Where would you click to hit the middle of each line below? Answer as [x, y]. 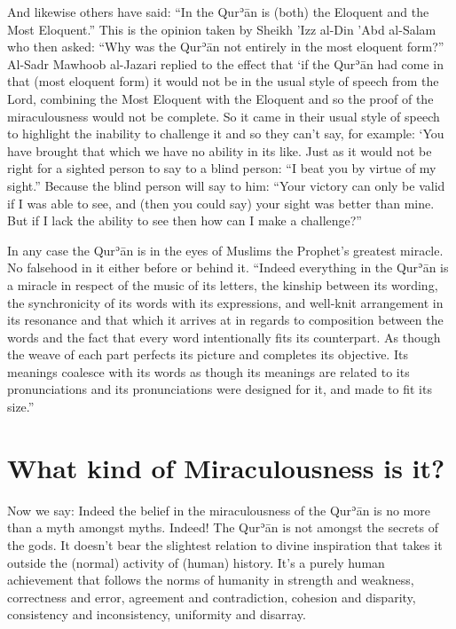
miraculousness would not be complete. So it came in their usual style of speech [224, 116]
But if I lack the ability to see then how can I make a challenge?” [185, 220]
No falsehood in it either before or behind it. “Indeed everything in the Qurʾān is [228, 267]
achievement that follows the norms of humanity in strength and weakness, [211, 580]
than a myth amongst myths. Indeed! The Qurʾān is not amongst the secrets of [223, 527]
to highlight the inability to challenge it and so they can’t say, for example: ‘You [226, 134]
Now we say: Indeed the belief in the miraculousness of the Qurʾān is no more [219, 510]
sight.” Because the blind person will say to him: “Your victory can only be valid [226, 185]
